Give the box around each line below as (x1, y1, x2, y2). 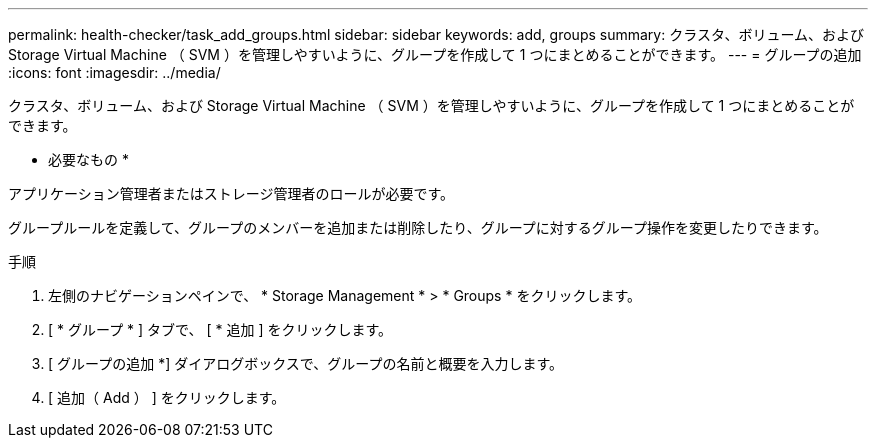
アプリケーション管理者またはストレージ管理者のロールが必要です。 (8, 185, 455, 202)
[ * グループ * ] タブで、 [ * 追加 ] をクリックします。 (48, 321, 393, 338)
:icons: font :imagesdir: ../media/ (8, 64, 221, 81)
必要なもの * (48, 151, 129, 168)
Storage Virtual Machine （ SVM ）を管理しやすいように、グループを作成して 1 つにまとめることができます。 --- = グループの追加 (8, 46, 862, 63)
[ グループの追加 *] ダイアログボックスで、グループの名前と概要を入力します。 (48, 355, 563, 372)
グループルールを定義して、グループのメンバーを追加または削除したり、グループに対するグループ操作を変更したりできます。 (8, 219, 828, 236)
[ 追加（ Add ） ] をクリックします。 (48, 389, 286, 406)
